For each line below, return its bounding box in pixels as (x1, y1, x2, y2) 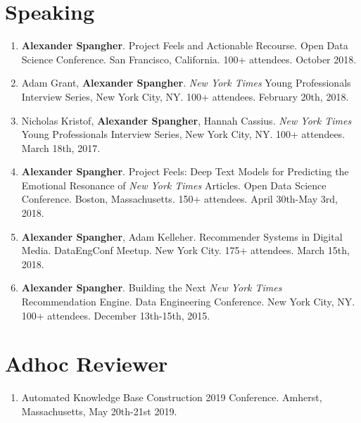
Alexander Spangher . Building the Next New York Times (21, 280, 282, 295)
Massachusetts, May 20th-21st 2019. (21, 403, 177, 418)
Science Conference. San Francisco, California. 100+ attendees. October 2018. (21, 51, 357, 66)
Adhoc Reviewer (5, 349, 168, 378)
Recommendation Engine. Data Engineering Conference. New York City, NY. (21, 294, 355, 309)
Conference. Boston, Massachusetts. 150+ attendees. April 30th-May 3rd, (21, 191, 338, 206)
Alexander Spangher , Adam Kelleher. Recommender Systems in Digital (21, 229, 343, 244)
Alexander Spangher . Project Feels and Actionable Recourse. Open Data (21, 38, 348, 53)
